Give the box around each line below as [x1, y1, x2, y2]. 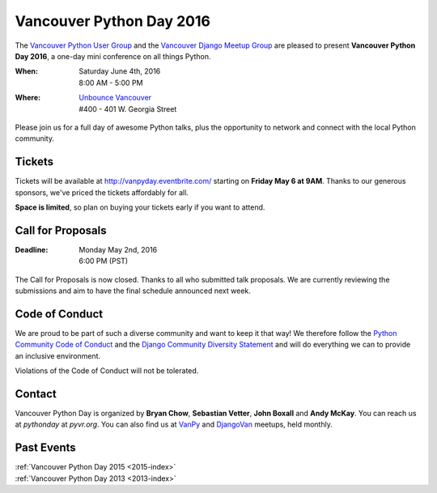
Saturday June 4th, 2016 [78, 66, 161, 76]
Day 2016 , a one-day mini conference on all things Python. [15, 51, 211, 61]
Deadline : [15, 244, 49, 254]
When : [15, 66, 38, 76]
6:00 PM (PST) [78, 256, 129, 266]
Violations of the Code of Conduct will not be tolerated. [15, 366, 199, 376]
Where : [15, 93, 40, 103]
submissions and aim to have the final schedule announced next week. [15, 286, 251, 295]
